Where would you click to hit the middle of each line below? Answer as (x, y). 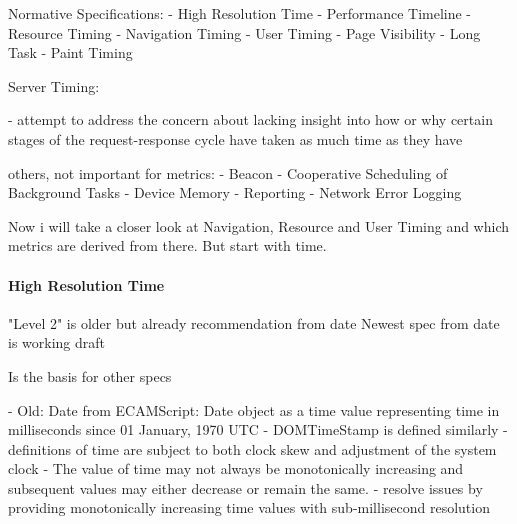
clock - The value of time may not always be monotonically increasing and (236, 468)
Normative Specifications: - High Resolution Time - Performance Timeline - (240, 13)
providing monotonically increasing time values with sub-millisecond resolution (249, 507)
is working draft (57, 342)
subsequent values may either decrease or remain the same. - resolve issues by (245, 487)
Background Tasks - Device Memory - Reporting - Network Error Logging (235, 192)
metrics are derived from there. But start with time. (167, 245)
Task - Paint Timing (70, 52)
